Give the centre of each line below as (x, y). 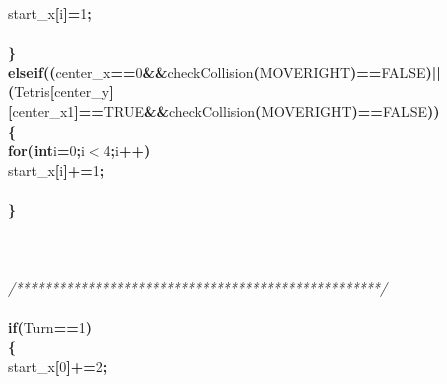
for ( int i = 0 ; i (46, 150)
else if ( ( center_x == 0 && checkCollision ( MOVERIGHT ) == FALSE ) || (224, 71)
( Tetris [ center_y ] (61, 91)
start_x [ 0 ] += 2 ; (58, 365)
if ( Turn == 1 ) (50, 326)
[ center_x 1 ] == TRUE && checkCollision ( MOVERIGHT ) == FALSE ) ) (224, 110)
